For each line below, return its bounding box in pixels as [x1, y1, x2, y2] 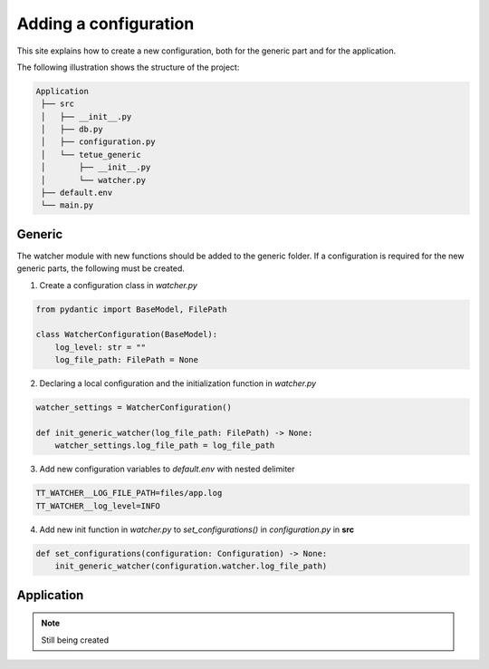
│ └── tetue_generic [41, 150, 142, 160]
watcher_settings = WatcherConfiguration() [35, 402, 233, 412]
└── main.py [41, 200, 94, 210]
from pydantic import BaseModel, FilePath [35, 304, 227, 315]
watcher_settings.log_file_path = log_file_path [54, 441, 275, 451]
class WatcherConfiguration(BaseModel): [35, 329, 217, 340]
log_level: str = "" [54, 342, 147, 353]
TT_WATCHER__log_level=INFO [35, 500, 160, 511]
